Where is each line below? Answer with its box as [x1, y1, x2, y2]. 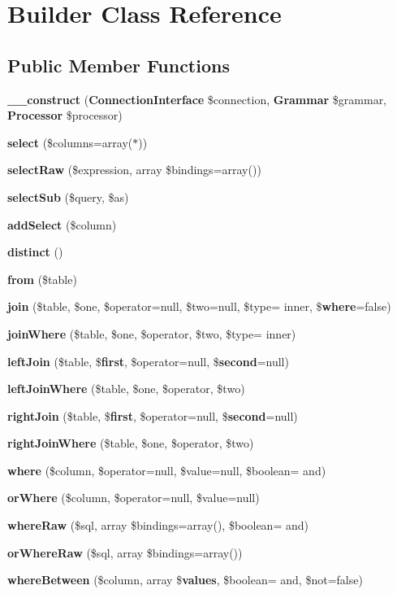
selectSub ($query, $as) [7, 188, 129, 205]
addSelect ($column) [7, 216, 117, 233]
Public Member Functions [7, 52, 230, 77]
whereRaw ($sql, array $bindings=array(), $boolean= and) [7, 517, 309, 534]
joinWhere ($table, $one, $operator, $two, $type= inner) [7, 325, 296, 342]
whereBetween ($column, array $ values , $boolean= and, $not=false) [7, 571, 363, 588]
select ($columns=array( [7, 133, 133, 151]
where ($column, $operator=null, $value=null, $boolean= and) [7, 461, 326, 478]
